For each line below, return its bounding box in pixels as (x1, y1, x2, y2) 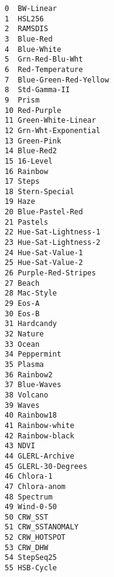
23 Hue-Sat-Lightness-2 (4, 238, 101, 247)
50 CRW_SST (4, 512, 49, 521)
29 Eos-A (4, 299, 40, 308)
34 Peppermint (4, 350, 61, 359)
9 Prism (4, 95, 40, 104)
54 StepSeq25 (4, 553, 57, 562)
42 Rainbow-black (4, 431, 75, 440)
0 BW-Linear (4, 4, 57, 13)
